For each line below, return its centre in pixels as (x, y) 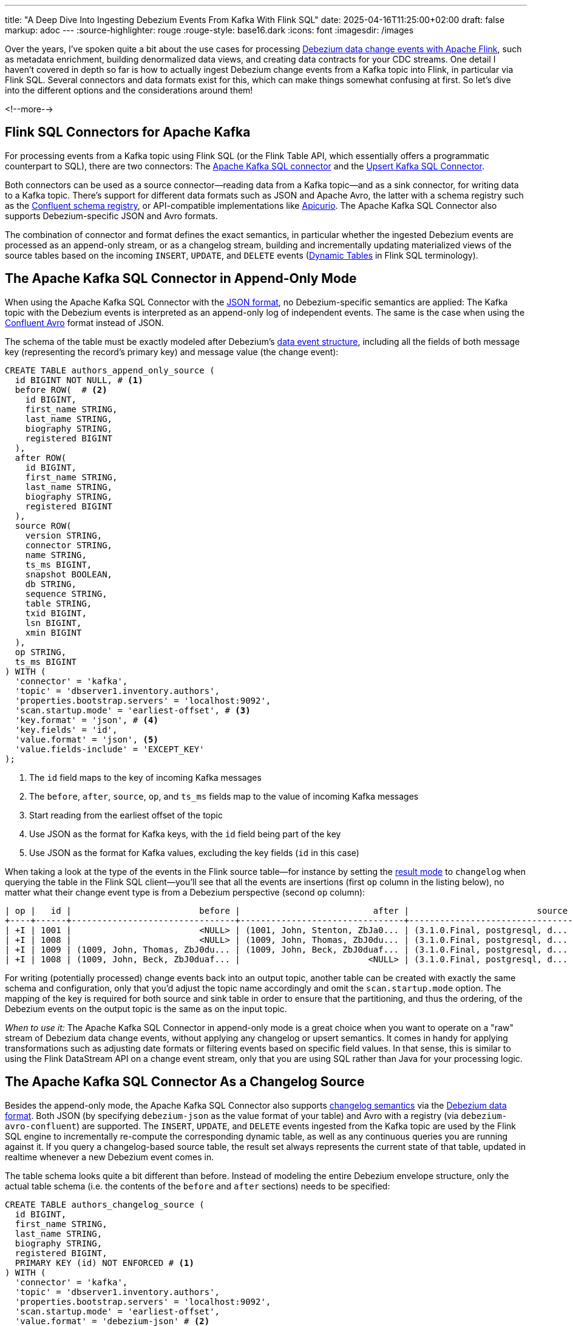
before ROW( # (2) (61, 389)
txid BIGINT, (56, 613)
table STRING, (59, 603)
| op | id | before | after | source (286, 910)
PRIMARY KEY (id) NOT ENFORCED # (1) (104, 1263)
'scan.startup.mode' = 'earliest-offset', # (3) (133, 710)
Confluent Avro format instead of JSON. (84, 322)
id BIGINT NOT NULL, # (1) (79, 380)
